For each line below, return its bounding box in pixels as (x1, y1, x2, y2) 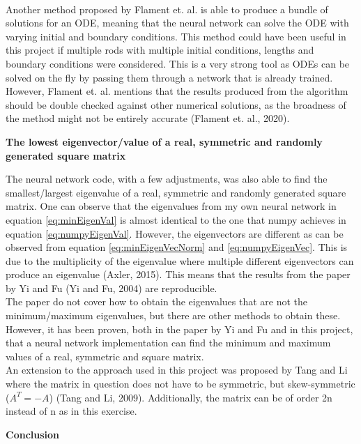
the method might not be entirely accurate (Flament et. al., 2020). (6, 111, 290, 125)
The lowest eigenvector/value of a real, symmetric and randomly (6, 134, 323, 148)
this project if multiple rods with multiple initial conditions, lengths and (6, 43, 314, 57)
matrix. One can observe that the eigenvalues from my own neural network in (6, 199, 337, 213)
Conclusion (6, 427, 60, 441)
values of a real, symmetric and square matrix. (6, 349, 204, 363)
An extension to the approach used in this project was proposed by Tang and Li (6, 362, 348, 377)
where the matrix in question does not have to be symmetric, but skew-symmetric (6, 376, 355, 391)
